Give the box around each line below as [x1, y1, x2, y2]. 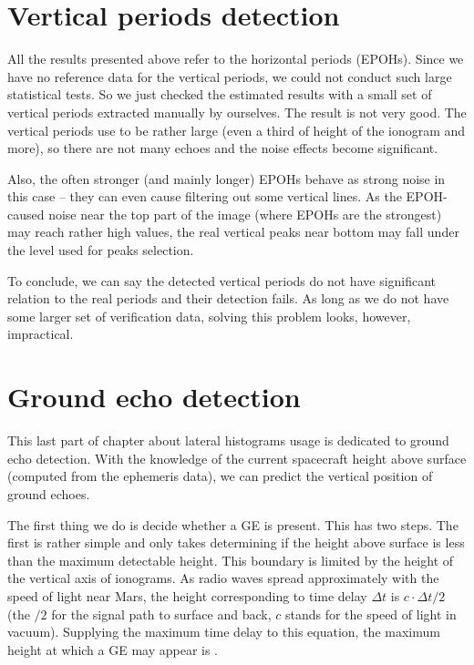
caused [7, 204, 45, 223]
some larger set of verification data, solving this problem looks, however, [7, 306, 411, 325]
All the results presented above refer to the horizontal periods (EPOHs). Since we [7, 49, 464, 68]
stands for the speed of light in [284, 604, 457, 623]
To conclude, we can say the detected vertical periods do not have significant [7, 271, 437, 290]
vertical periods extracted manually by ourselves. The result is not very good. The [7, 102, 467, 121]
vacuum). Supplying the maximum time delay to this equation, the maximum [7, 622, 440, 641]
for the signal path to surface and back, [51, 604, 272, 623]
